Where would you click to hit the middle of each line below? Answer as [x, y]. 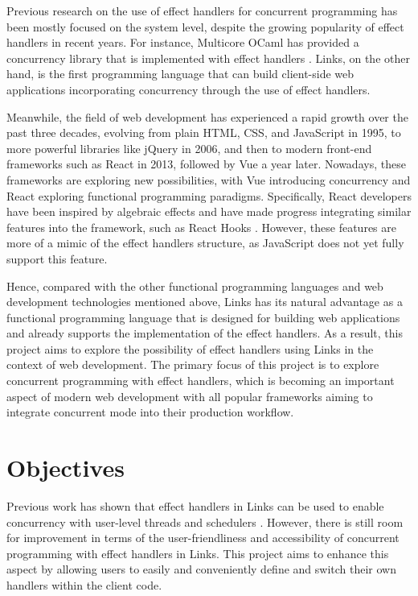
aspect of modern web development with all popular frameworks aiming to [190, 396]
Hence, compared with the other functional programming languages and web [195, 286]
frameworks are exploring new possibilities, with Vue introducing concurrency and [209, 179]
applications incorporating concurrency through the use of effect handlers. [189, 89]
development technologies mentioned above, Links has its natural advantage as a [205, 302]
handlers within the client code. [84, 584]
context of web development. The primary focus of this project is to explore [193, 364]
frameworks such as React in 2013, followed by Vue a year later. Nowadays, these [206, 164]
